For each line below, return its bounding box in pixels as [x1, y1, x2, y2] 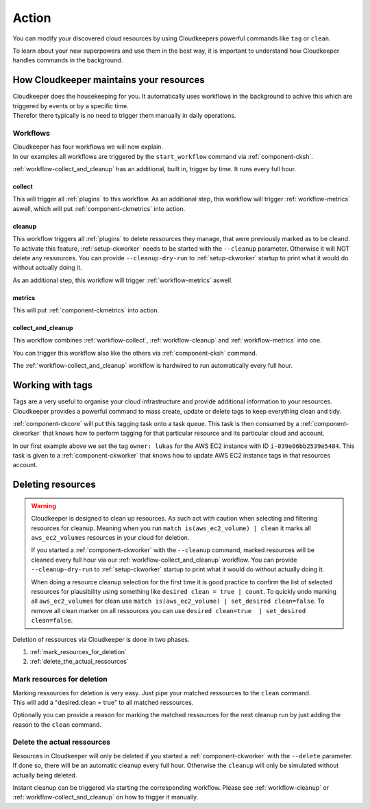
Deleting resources [12, 479, 96, 490]
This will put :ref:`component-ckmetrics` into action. [12, 306, 160, 314]
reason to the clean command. [12, 720, 102, 729]
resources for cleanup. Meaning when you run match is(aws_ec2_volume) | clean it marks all [31, 524, 311, 532]
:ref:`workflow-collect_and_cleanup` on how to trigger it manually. [12, 793, 199, 801]
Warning [31, 501, 56, 510]
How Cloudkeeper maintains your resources [12, 74, 205, 86]
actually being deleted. [12, 771, 77, 779]
